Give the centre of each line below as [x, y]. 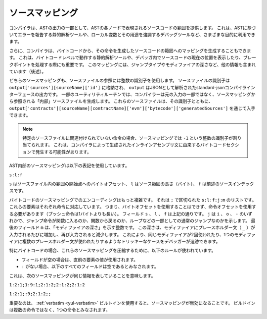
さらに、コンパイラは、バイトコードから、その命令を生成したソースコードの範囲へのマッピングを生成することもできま [130, 51]
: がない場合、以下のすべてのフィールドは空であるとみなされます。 [90, 266]
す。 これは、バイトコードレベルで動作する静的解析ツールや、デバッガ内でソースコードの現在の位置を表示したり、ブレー [133, 57]
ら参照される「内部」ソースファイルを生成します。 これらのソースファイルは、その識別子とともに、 [111, 101]
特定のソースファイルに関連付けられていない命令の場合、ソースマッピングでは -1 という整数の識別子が [128, 138]
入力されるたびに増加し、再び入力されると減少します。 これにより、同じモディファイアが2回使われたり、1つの [122, 234]
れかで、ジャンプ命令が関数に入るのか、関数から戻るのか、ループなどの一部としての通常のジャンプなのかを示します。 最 [132, 220]
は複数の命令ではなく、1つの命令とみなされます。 [60, 310]
